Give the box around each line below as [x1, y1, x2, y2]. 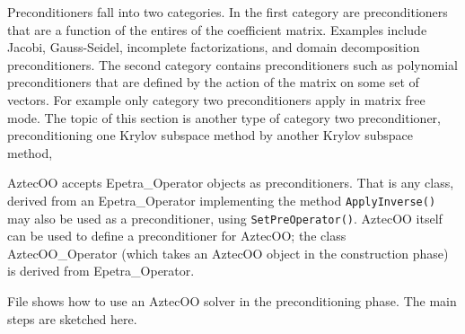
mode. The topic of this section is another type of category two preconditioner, [7, 108, 441, 127]
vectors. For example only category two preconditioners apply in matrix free [7, 90, 426, 109]
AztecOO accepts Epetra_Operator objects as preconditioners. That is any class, [7, 173, 454, 192]
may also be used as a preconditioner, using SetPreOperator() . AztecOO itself [7, 208, 443, 227]
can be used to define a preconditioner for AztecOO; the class [7, 226, 347, 245]
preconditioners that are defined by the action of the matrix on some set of [7, 73, 419, 92]
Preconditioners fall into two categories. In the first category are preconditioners [7, 3, 448, 21]
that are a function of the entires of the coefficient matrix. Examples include [7, 20, 427, 39]
